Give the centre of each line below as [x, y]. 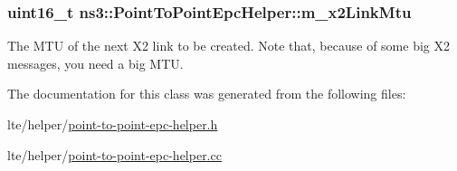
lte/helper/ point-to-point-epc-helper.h [113, 124]
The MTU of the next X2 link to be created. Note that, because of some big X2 [228, 46]
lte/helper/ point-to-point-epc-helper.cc [114, 154]
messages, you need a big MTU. [95, 63]
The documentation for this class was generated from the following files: [207, 94]
